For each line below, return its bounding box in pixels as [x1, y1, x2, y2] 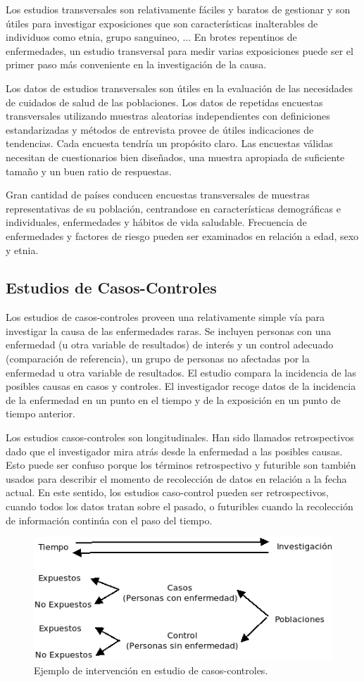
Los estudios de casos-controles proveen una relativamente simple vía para [6, 310, 325, 324]
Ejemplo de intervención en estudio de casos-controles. [34, 662, 268, 677]
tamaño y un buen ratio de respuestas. [6, 163, 172, 178]
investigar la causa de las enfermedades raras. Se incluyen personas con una [6, 323, 332, 338]
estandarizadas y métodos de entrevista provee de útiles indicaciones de [6, 122, 314, 137]
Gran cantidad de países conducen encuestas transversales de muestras [6, 187, 310, 202]
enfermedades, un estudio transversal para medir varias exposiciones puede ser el [6, 43, 353, 58]
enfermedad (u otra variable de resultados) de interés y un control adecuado [6, 337, 334, 352]
